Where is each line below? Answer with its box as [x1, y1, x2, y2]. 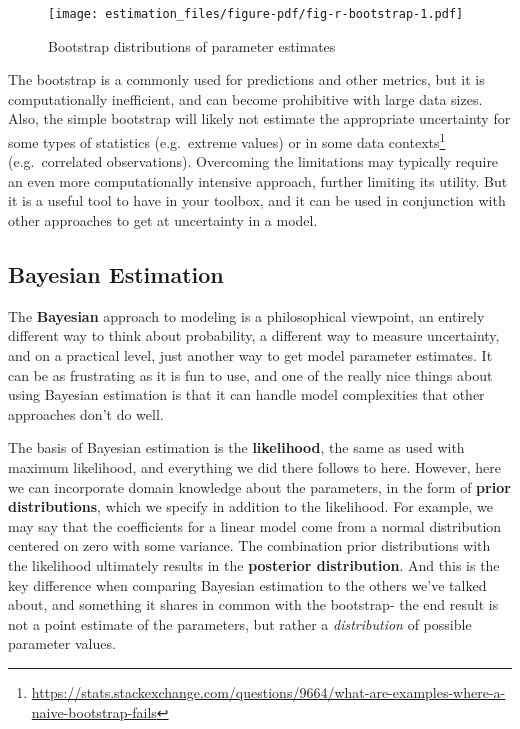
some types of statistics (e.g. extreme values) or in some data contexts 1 [8, 129, 446, 152]
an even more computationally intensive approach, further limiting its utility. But [8, 170, 508, 191]
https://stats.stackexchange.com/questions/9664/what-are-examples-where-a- [31, 681, 506, 702]
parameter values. [8, 633, 116, 654]
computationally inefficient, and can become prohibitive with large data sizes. [8, 88, 483, 109]
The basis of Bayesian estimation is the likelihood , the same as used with [8, 437, 465, 458]
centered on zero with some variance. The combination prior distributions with [8, 535, 491, 556]
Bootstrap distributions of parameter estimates [48, 35, 336, 56]
